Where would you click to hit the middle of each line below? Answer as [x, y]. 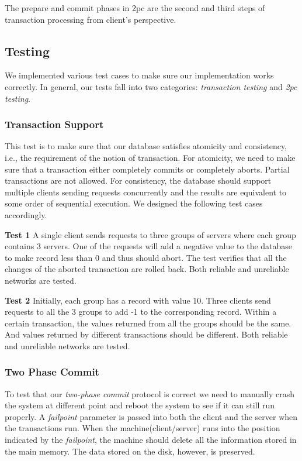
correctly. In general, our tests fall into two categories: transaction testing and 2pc [151, 86]
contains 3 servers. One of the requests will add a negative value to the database [149, 246]
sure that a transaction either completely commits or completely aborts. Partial [147, 169]
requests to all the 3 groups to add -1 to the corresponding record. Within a [141, 312]
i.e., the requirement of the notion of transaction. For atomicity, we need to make [150, 157]
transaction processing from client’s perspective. [91, 19]
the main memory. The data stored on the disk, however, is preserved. [130, 451]
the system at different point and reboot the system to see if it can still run [140, 405]
